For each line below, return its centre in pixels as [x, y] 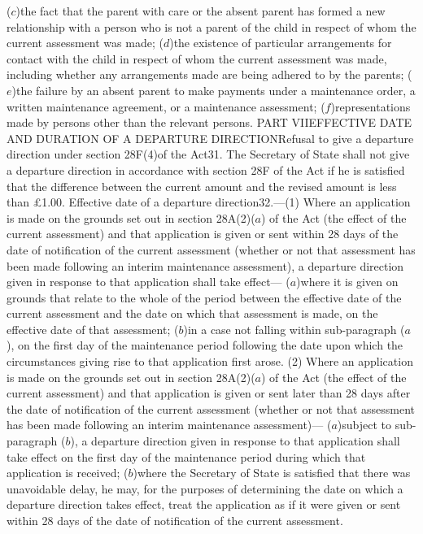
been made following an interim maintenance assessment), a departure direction [205, 265]
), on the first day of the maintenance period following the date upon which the [205, 345]
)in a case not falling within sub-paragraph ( [294, 329]
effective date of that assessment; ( [93, 329]
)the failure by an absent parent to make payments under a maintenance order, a [214, 90]
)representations [371, 106]
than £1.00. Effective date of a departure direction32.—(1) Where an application [209, 202]
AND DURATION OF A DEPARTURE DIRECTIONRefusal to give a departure [210, 138]
